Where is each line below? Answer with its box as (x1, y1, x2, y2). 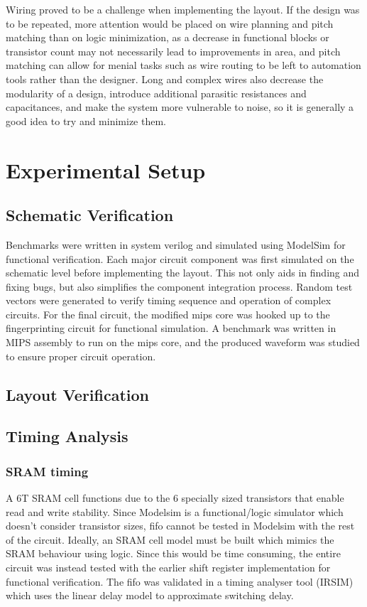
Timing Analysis (6, 425, 128, 447)
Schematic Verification (6, 204, 174, 226)
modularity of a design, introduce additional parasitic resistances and (6, 85, 307, 100)
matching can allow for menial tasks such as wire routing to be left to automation (6, 58, 361, 72)
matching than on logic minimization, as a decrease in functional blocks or (6, 30, 329, 45)
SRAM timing (6, 462, 89, 480)
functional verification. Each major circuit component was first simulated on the (6, 251, 354, 266)
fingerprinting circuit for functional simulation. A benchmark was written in (6, 321, 336, 335)
